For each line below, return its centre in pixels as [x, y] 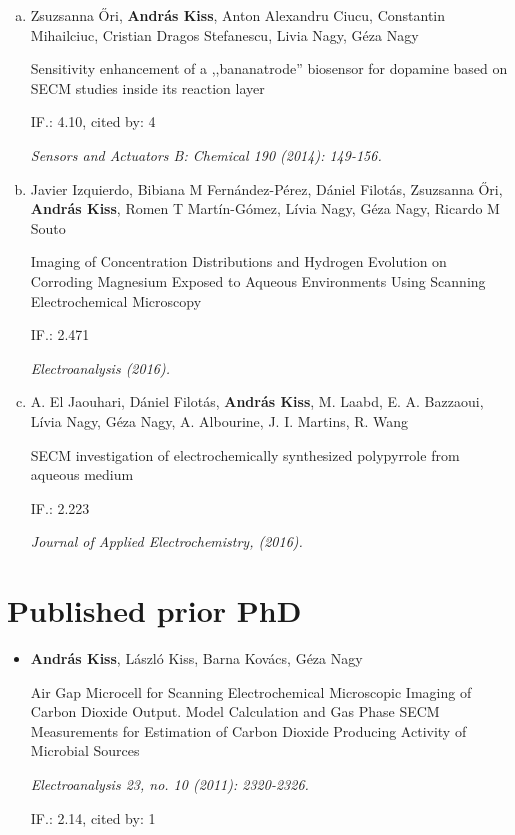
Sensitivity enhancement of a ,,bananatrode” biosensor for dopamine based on [269, 68]
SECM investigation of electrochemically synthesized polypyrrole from [245, 454]
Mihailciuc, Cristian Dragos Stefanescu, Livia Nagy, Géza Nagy [224, 34]
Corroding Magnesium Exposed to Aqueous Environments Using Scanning [258, 280]
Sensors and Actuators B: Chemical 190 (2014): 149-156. [206, 154]
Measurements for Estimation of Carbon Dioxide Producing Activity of [248, 730]
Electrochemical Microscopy [116, 300]
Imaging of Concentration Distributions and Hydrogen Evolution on [238, 261]
